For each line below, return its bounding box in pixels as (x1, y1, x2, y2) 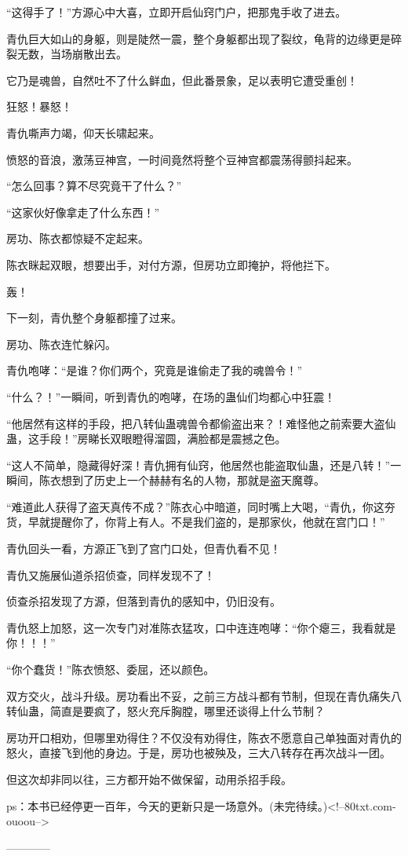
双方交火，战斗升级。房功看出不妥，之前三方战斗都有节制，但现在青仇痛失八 (6, 687, 402, 704)
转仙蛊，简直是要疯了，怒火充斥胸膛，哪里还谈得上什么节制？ (6, 703, 325, 719)
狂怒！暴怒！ (6, 98, 72, 115)
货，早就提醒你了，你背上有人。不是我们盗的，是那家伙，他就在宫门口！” (6, 514, 385, 530)
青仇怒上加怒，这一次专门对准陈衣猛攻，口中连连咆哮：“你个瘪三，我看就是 (6, 619, 396, 635)
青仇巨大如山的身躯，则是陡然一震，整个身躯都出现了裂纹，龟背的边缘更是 (6, 30, 391, 46)
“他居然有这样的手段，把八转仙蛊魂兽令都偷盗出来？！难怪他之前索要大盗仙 (6, 415, 396, 431)
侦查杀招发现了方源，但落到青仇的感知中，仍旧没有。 (6, 593, 281, 609)
